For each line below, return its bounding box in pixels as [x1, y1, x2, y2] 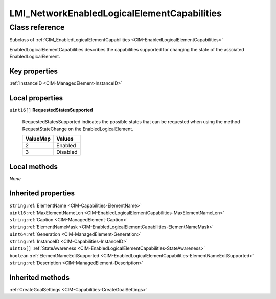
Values [56, 135, 74, 143]
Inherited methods [9, 273, 70, 282]
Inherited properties [9, 189, 75, 198]
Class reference [9, 22, 65, 32]
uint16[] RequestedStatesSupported [9, 107, 93, 113]
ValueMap [25, 135, 51, 143]
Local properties [9, 94, 63, 102]
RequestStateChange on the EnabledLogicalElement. [22, 126, 134, 132]
